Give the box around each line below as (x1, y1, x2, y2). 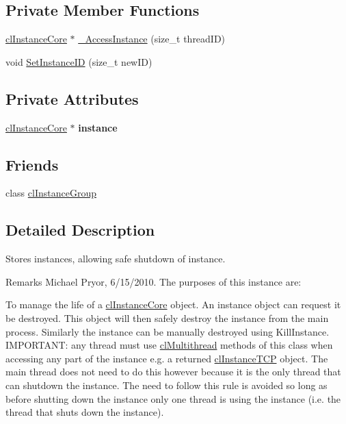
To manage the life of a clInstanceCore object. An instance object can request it (5, 297, 341, 312)
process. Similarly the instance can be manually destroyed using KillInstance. (5, 324, 330, 338)
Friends (5, 153, 59, 175)
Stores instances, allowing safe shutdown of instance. (5, 251, 226, 266)
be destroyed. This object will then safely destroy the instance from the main (5, 310, 329, 325)
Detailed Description (5, 219, 155, 240)
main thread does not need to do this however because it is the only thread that (5, 364, 341, 379)
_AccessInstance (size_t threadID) (78, 32, 226, 46)
